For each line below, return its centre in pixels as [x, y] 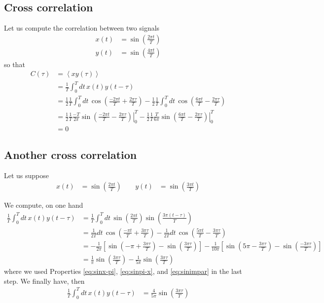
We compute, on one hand [44, 205]
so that [15, 64]
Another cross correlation [71, 154]
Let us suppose [27, 175]
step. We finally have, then [44, 281]
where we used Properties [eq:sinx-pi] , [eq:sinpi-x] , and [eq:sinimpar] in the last [123, 271]
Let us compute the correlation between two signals [82, 28]
